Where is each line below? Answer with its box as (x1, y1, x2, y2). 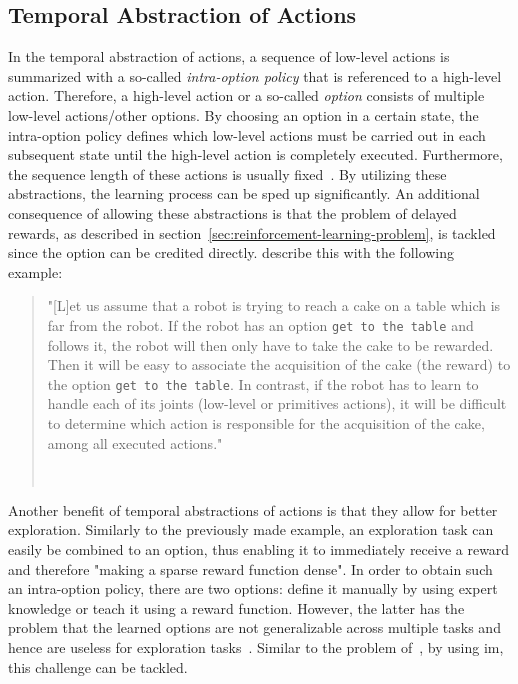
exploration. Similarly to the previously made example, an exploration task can (8, 519, 494, 540)
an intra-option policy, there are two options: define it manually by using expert (8, 578, 498, 599)
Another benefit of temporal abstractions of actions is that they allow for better (8, 499, 498, 520)
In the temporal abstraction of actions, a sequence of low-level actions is (8, 46, 450, 67)
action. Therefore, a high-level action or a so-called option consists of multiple (8, 85, 485, 106)
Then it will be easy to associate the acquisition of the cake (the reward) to (47, 354, 511, 375)
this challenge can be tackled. (8, 656, 188, 677)
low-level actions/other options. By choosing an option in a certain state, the (8, 104, 479, 125)
